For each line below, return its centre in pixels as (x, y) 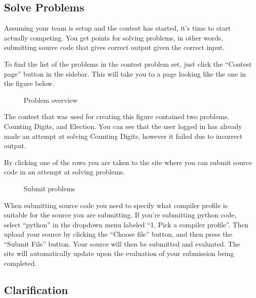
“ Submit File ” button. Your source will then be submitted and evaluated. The (122, 243)
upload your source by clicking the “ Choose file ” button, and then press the (118, 234)
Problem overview (51, 100)
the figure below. (29, 83)
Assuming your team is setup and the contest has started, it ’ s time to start (117, 28)
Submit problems (50, 188)
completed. (20, 263)
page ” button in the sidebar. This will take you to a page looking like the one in (125, 73)
